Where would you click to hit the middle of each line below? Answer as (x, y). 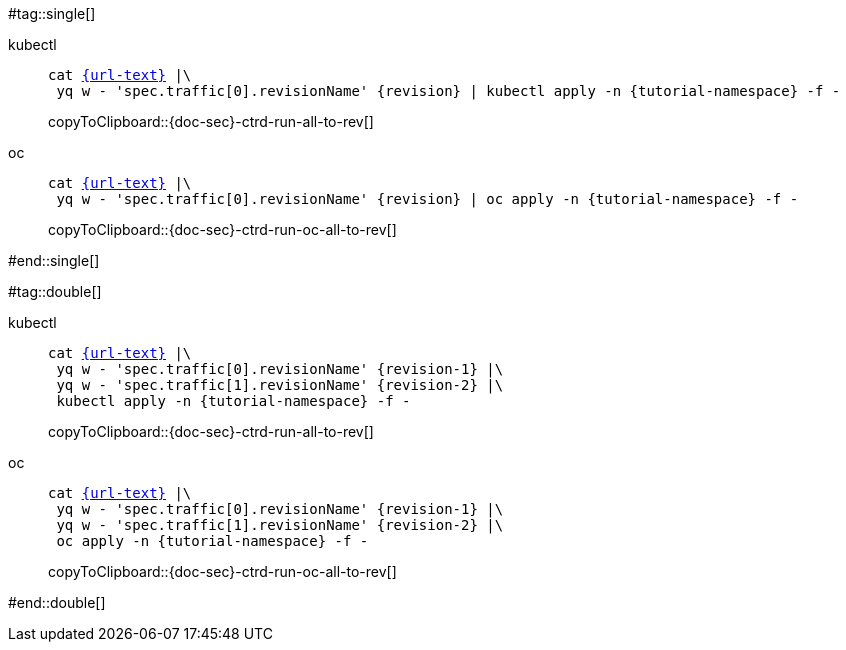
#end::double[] (57, 602)
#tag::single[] (52, 13)
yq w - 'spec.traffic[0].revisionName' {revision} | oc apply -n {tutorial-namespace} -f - (427, 199)
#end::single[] (54, 260)
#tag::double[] (55, 291)
